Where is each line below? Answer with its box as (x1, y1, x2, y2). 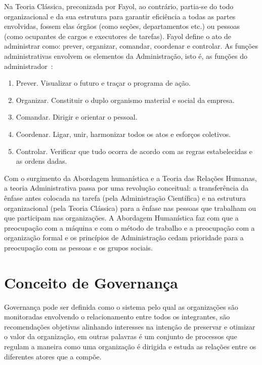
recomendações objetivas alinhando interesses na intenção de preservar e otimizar (4, 321, 255, 332)
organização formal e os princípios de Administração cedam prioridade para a (4, 232, 244, 243)
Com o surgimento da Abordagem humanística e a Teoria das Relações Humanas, (4, 172, 257, 183)
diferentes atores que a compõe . (4, 351, 102, 361)
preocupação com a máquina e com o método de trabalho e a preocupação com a (4, 222, 255, 233)
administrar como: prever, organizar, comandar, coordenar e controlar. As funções (4, 41, 258, 51)
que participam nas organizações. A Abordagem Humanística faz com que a (4, 212, 239, 223)
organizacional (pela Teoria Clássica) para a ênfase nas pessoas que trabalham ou (4, 202, 256, 213)
